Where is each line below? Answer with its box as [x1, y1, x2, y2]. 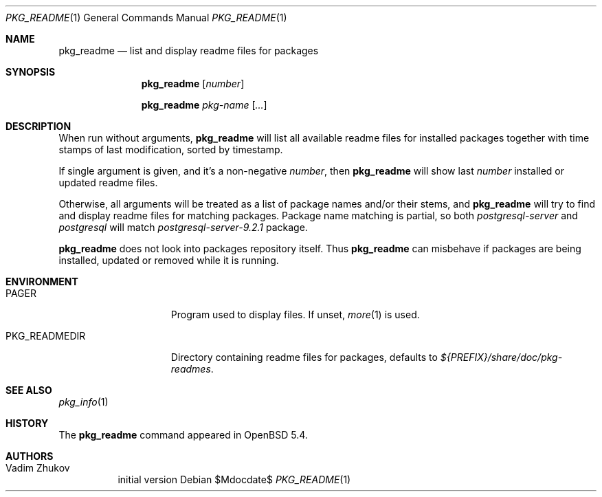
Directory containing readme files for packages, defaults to [170, 351, 438, 363]
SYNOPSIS [5, 66, 56, 78]
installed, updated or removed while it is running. [58, 254, 279, 266]
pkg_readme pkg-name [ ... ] [141, 99, 267, 111]
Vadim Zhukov [5, 462, 70, 474]
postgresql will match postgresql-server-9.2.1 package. [58, 221, 308, 233]
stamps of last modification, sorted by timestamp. [58, 144, 283, 155]
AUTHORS [5, 450, 54, 462]
